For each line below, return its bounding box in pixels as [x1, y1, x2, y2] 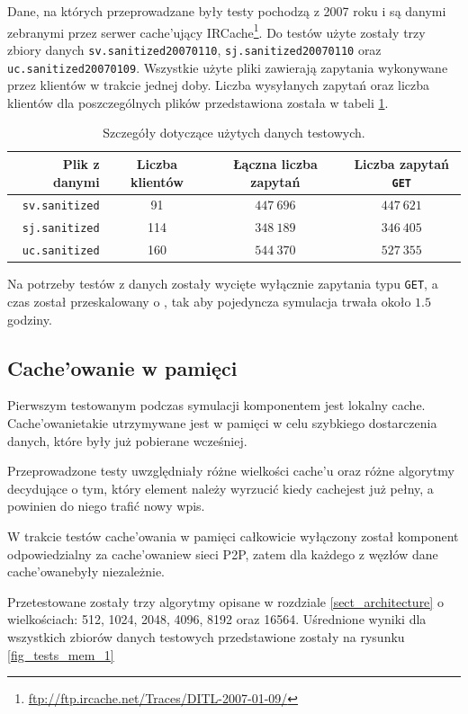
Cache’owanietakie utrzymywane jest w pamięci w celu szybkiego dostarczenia [7, 414, 437, 433]
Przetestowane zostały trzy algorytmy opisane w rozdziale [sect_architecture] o [7, 592, 444, 611]
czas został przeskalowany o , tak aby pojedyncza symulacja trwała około [7, 292, 411, 311]
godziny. [7, 309, 52, 328]
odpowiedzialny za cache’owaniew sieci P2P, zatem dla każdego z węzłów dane [7, 544, 438, 563]
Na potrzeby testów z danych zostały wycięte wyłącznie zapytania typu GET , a [7, 274, 438, 293]
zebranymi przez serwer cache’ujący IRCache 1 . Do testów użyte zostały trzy [7, 20, 426, 41]
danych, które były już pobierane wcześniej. [7, 431, 247, 450]
